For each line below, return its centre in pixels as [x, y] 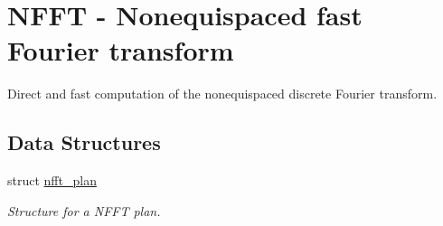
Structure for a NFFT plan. [84, 210]
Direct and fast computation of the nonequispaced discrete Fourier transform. [222, 94]
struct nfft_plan [52, 180]
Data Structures [84, 142]
